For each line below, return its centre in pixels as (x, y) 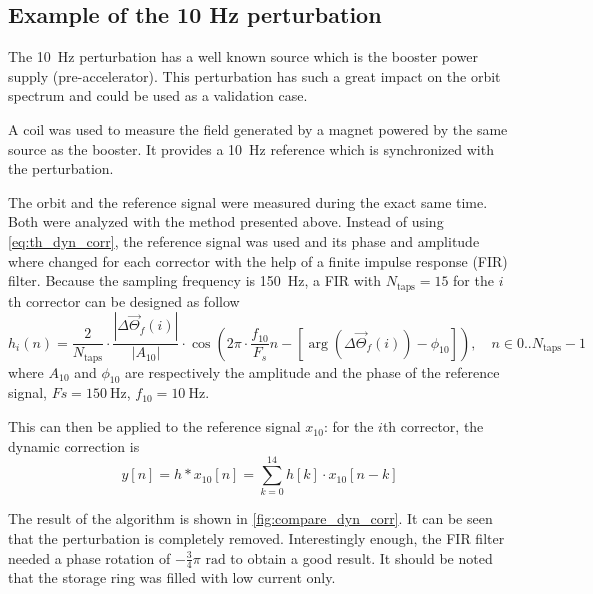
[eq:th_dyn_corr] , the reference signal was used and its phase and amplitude (244, 240)
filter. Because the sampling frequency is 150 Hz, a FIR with (195, 280)
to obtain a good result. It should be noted (361, 557)
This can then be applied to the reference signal (154, 426)
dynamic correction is (74, 445)
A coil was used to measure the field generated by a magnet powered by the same (258, 128)
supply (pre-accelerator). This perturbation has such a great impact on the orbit (254, 75)
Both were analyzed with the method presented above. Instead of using (226, 221)
